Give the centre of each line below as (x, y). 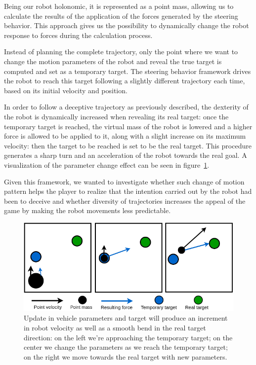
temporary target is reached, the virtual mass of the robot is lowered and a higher (128, 126)
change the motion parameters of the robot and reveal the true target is (113, 61)
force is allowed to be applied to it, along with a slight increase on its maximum (125, 136)
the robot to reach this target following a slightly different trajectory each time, (125, 81)
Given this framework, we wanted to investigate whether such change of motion (124, 181)
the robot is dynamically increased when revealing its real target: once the (116, 116)
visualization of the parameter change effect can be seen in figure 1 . (107, 164)
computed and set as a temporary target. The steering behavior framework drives (128, 71)
